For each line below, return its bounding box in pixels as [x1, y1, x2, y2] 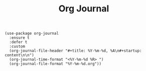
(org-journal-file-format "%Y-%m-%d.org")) [9, 62, 101, 67]
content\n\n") [5, 53, 35, 58]
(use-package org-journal [5, 31, 59, 36]
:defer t [9, 40, 28, 45]
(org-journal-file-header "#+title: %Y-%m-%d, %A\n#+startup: [9, 48, 142, 54]
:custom [9, 44, 26, 49]
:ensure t [9, 35, 30, 40]
